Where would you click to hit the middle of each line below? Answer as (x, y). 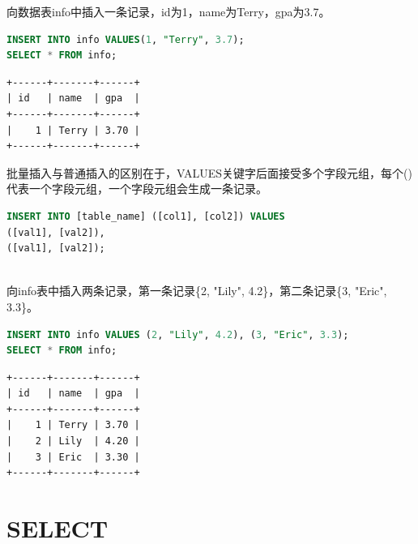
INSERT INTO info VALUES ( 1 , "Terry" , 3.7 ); (126, 39)
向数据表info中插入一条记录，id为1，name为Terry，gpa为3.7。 (168, 11)
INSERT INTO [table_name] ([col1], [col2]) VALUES (146, 216)
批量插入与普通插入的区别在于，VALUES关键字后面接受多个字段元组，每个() (209, 172)
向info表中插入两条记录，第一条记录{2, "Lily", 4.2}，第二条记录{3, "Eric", (197, 291)
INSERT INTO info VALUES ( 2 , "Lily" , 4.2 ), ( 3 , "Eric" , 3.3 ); (178, 334)
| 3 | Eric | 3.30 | (73, 457)
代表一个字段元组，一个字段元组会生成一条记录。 (137, 188)
